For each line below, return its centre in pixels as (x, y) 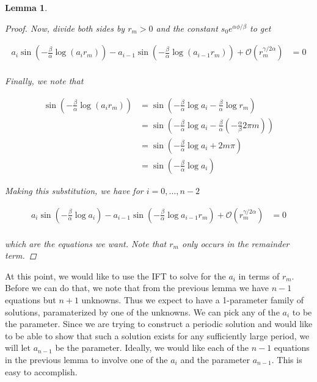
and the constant (187, 28)
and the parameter (215, 359)
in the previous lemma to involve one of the (86, 359)
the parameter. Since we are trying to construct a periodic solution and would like (159, 324)
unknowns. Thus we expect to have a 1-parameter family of (192, 300)
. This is (287, 359)
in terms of (259, 276)
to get (260, 28)
